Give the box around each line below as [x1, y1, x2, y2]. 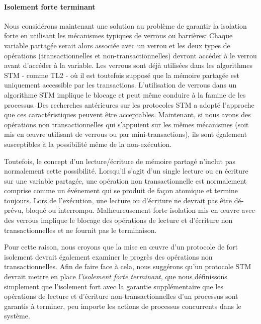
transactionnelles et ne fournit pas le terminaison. [4, 224, 157, 235]
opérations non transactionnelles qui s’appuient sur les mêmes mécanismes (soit [4, 119, 249, 129]
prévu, [4, 205, 24, 215]
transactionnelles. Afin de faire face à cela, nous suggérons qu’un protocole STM [4, 261, 251, 272]
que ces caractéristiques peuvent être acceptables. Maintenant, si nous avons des [4, 109, 251, 120]
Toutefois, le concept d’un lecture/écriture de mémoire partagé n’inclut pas [4, 155, 236, 166]
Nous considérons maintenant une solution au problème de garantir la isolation [4, 20, 247, 31]
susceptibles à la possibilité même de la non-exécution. [4, 138, 172, 149]
